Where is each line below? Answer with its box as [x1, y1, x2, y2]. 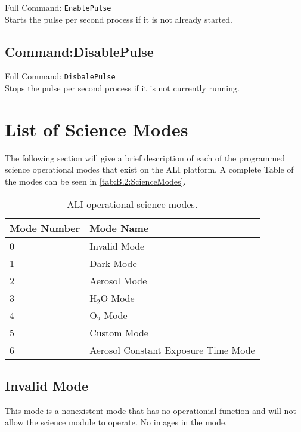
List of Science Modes [5, 117, 188, 141]
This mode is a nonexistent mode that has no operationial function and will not [5, 404, 296, 416]
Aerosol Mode [89, 273, 147, 287]
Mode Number [10, 220, 80, 235]
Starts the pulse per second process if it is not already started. [5, 13, 232, 25]
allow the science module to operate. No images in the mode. [5, 416, 228, 428]
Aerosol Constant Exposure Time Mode [89, 342, 255, 357]
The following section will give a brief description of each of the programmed [5, 151, 286, 164]
